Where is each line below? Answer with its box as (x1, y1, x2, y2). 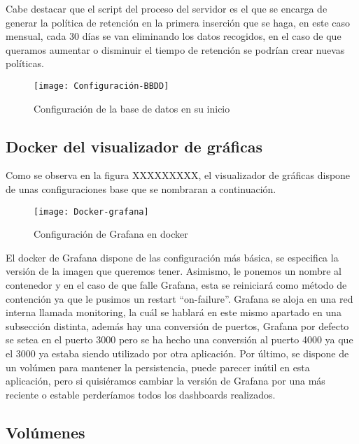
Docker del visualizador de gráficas (6, 135, 262, 157)
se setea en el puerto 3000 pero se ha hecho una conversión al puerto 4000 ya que (6, 332, 353, 347)
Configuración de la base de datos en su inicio (34, 101, 230, 115)
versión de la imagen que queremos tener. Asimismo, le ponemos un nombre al (6, 264, 342, 278)
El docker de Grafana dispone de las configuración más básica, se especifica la (6, 250, 339, 264)
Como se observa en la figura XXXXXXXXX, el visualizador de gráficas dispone (6, 168, 351, 182)
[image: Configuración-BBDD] (34, 80, 169, 91)
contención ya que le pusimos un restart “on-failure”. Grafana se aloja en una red (6, 291, 353, 306)
